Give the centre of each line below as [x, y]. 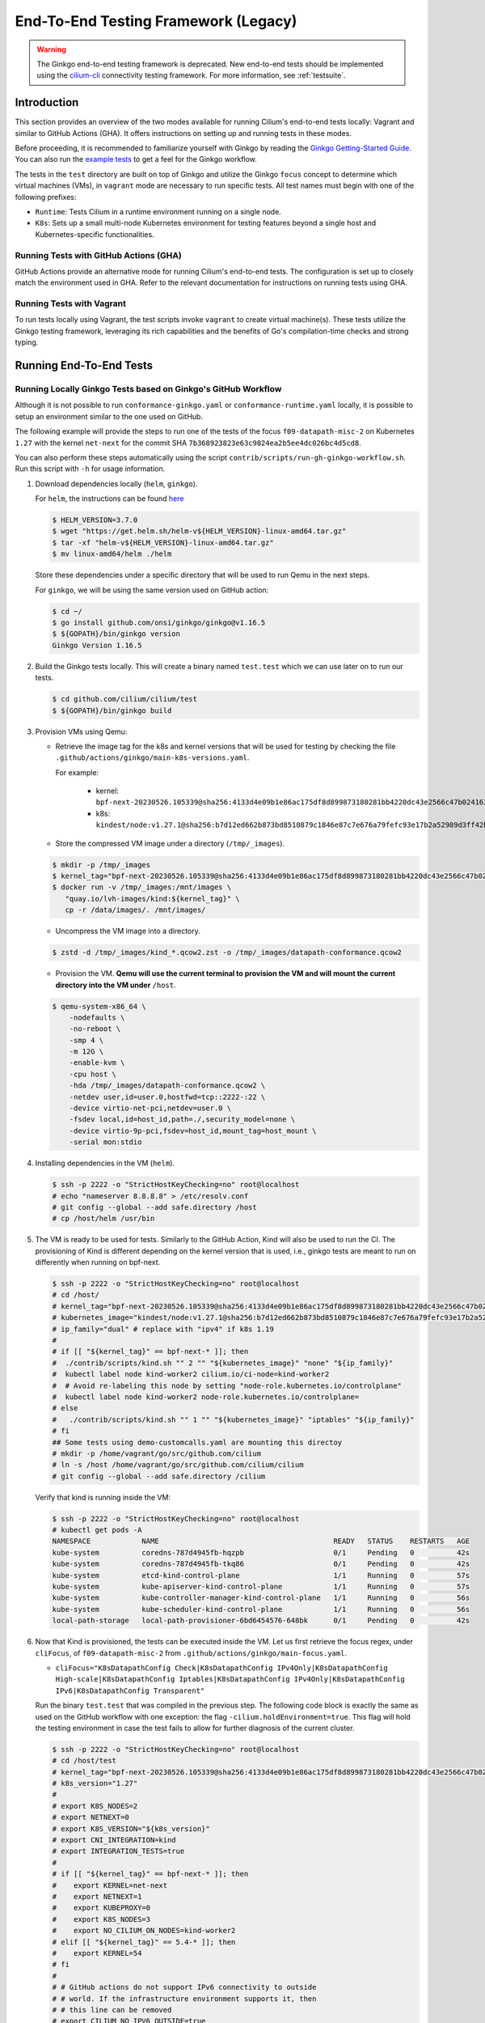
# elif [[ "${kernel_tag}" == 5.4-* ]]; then [144, 1942]
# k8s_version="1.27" [95, 1783]
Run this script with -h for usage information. [90, 469]
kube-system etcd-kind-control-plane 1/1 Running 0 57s [261, 1575]
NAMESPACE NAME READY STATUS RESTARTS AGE [261, 1541]
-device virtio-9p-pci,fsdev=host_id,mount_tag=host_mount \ [193, 1130]
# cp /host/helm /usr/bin [103, 1219]
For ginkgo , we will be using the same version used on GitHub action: [152, 590]
